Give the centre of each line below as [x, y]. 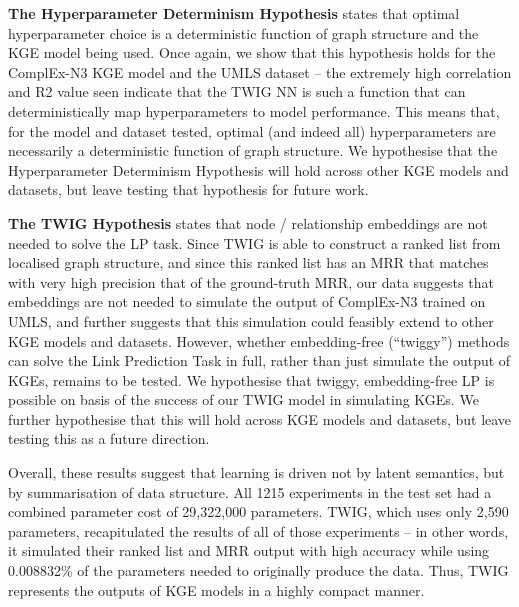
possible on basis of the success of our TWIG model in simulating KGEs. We [243, 399]
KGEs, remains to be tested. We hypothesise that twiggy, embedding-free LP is [251, 379]
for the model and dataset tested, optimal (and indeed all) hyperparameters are [252, 130]
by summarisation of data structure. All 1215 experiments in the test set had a [250, 491]
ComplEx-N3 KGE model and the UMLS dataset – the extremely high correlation [260, 71]
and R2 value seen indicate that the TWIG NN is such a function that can [237, 91]
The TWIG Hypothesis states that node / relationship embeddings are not [248, 222]
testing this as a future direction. [109, 438]
